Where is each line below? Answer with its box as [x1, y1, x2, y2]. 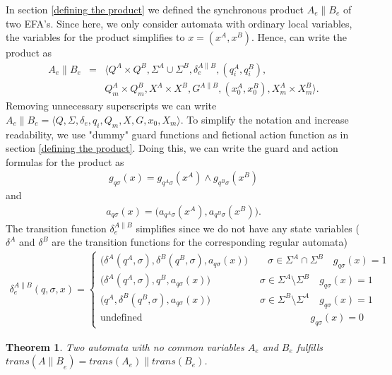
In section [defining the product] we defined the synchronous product [6, 2, 304, 16]
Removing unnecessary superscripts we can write [6, 98, 217, 113]
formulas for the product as [6, 154, 124, 169]
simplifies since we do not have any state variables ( [136, 220, 360, 235]
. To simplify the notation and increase [180, 112, 349, 126]
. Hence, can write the [251, 30, 347, 44]
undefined [100, 312, 143, 323]
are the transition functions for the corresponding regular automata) [52, 234, 348, 249]
